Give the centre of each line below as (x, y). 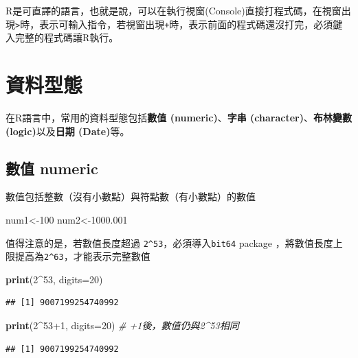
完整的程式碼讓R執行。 (67, 37)
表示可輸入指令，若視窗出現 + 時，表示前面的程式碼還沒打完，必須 (186, 24)
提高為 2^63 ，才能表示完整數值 (82, 256)
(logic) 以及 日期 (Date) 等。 (68, 131)
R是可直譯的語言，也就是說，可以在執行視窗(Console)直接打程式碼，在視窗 (174, 10)
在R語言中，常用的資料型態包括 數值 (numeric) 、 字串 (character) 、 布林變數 (179, 117)
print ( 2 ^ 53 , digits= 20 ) (54, 279)
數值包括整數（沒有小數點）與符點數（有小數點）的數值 (131, 196)
